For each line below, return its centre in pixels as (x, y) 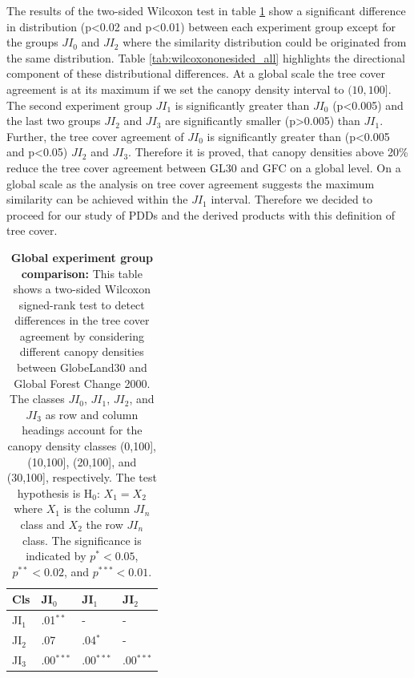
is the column (97, 509)
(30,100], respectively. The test (82, 477)
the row (105, 524)
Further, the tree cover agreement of (95, 136)
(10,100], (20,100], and (82, 461)
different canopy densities (82, 351)
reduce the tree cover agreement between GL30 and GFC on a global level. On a (204, 167)
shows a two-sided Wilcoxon (82, 289)
